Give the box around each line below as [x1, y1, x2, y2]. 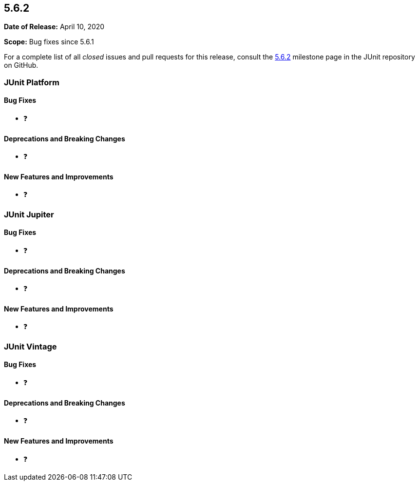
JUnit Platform [4, 77, 59, 87]
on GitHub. [4, 61, 38, 70]
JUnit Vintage [4, 341, 57, 351]
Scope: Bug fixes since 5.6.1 [4, 38, 94, 46]
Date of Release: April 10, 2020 [4, 22, 105, 31]
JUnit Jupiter [4, 209, 54, 219]
